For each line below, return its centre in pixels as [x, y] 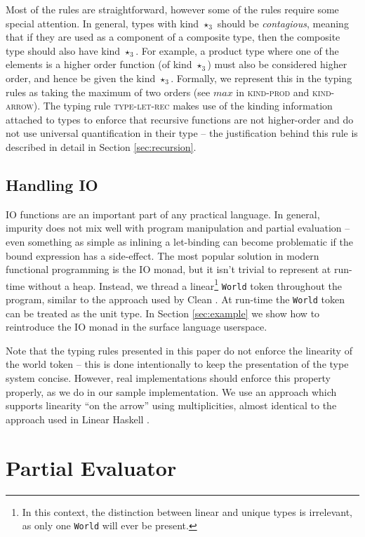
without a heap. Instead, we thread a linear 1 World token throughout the [185, 284]
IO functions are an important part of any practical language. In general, [163, 214]
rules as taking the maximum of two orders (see [108, 92]
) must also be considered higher [277, 64]
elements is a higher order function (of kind [99, 64]
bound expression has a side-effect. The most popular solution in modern [162, 255]
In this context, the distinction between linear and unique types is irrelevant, [187, 511]
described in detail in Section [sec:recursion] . [101, 146]
